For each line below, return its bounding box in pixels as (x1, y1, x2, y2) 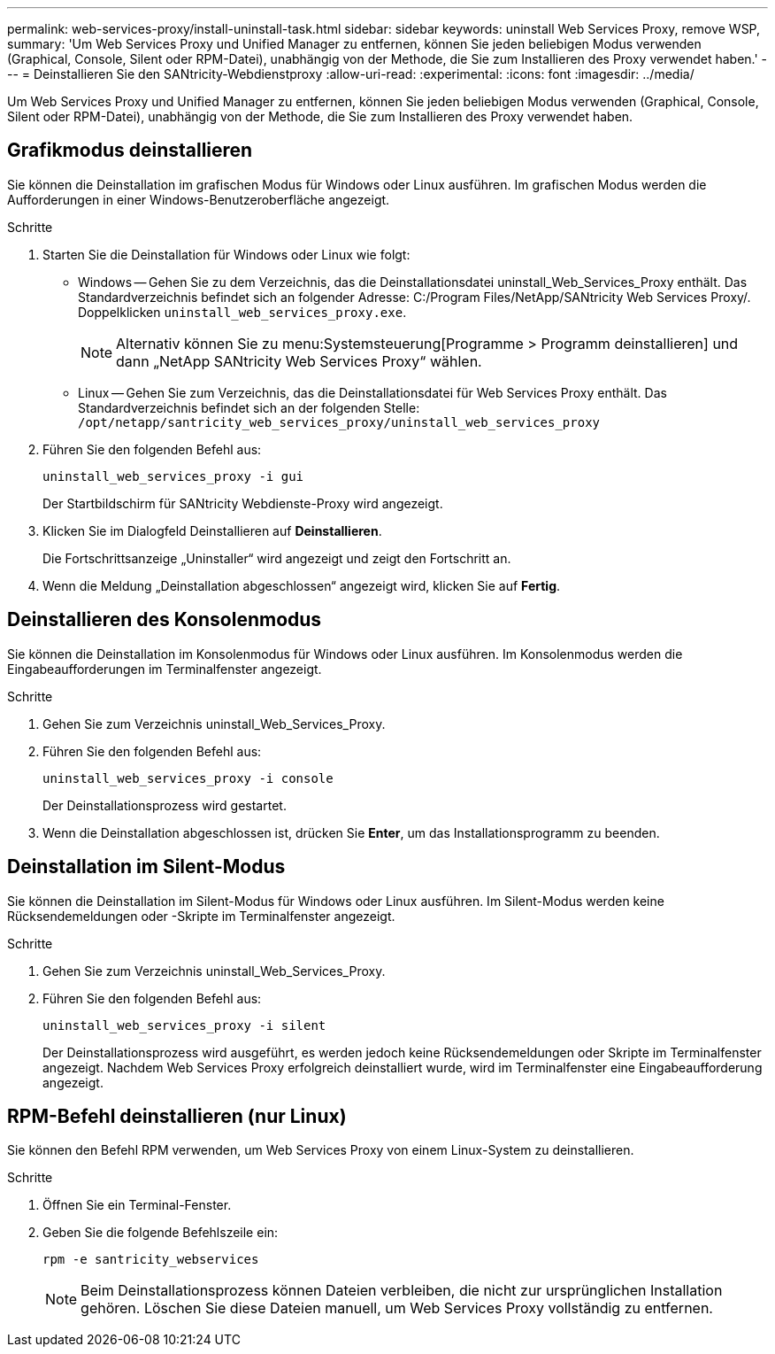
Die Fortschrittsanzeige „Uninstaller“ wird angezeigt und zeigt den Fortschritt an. (42, 550, 511, 566)
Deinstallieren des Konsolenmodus (7, 608, 322, 631)
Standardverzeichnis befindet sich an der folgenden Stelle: (78, 399, 420, 415)
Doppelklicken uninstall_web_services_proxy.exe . (78, 304, 407, 320)
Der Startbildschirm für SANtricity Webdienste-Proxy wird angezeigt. (42, 495, 443, 511)
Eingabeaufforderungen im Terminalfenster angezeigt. (7, 661, 322, 677)
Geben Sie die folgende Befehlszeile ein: (42, 1225, 279, 1241)
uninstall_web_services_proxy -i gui (42, 468, 304, 484)
